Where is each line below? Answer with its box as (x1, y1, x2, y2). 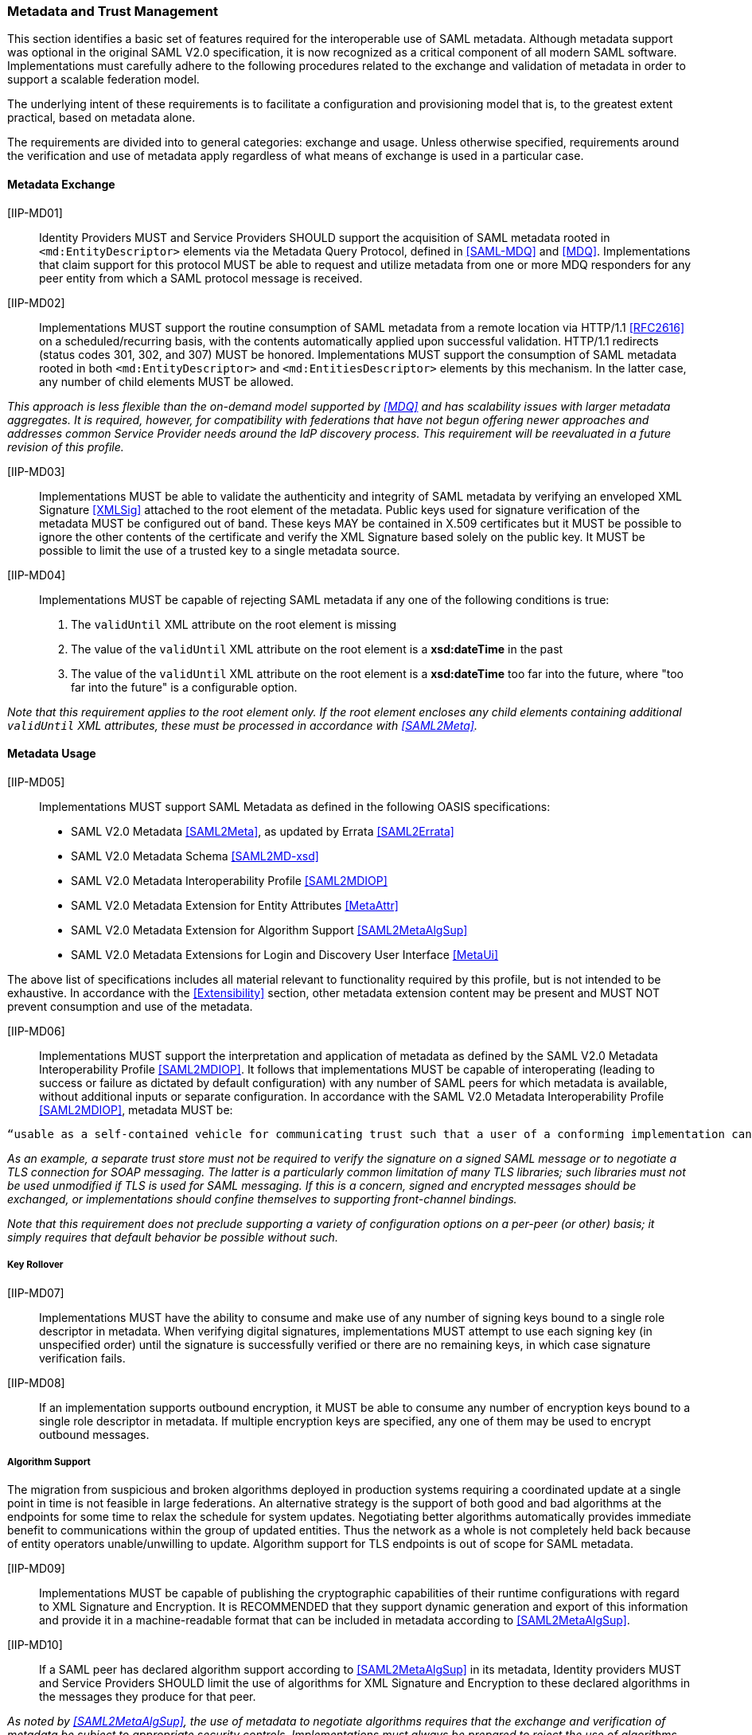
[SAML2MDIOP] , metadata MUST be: (39, 1102, 233, 1117)
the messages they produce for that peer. (39, 1690, 256, 1704)
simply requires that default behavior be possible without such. (7, 1230, 338, 1244)
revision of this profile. (7, 439, 124, 454)
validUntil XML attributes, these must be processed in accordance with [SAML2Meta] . (7, 718, 477, 732)
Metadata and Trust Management (7, 3, 218, 19)
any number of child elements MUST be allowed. (39, 374, 294, 388)
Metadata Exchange (7, 177, 115, 191)
